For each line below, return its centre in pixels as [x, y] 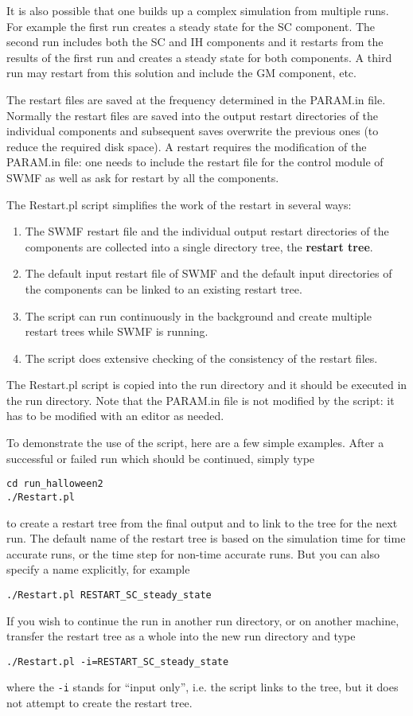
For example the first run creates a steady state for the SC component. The [191, 26]
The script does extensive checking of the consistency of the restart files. [201, 358]
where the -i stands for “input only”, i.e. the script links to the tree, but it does [203, 687]
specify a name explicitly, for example [98, 569]
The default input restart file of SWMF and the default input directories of [208, 273]
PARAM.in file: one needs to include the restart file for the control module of [195, 162]
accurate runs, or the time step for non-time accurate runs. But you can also [193, 553]
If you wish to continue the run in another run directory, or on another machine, [203, 620]
